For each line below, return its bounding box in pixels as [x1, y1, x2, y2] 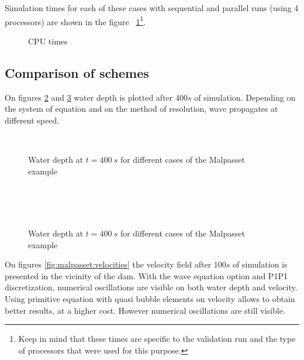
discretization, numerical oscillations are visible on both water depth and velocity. [5, 281, 298, 293]
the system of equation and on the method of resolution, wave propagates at [5, 102, 278, 115]
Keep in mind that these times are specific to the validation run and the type [18, 332, 296, 345]
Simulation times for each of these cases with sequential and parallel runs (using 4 [5, 2, 299, 13]
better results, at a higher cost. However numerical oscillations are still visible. [5, 304, 285, 316]
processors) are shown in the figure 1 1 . [5, 13, 146, 28]
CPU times [28, 35, 68, 47]
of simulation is [233, 258, 288, 270]
